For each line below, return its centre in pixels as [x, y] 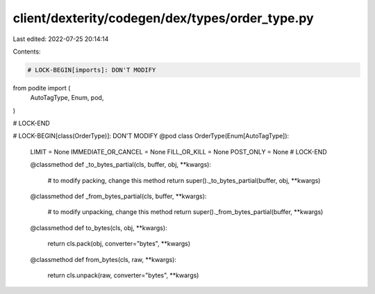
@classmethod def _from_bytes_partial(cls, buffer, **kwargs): [118, 196]
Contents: [27, 51]
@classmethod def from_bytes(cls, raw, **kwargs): [103, 259]
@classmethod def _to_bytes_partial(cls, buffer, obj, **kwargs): [121, 165]
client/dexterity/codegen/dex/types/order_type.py [163, 18]
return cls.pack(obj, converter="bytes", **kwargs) [119, 244]
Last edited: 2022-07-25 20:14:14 [61, 39]
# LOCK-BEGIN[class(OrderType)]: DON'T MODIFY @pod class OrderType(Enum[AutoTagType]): [151, 136]
